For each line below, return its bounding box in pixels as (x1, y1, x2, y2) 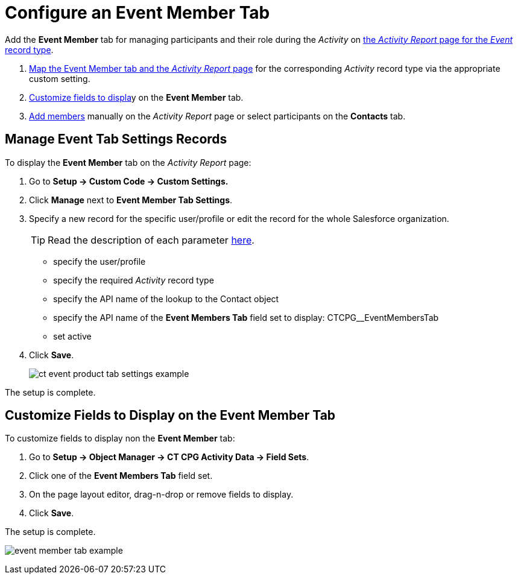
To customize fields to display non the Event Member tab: (5, 433, 235, 444)
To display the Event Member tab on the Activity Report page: (5, 157, 251, 168)
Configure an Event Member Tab (5, 2, 270, 23)
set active (53, 331, 92, 341)
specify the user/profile (53, 256, 146, 267)
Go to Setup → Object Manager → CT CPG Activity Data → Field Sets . (29, 452, 309, 463)
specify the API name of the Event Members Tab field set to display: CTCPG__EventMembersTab (53, 312, 439, 323)
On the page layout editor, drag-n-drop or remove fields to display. (29, 489, 294, 500)
